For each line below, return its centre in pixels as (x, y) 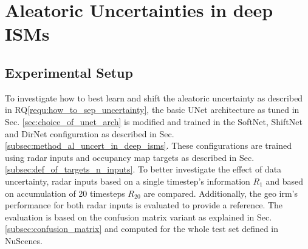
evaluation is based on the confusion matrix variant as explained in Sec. (139, 217)
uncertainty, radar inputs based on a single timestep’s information (128, 181)
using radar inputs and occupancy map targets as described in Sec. (130, 157)
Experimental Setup (69, 72)
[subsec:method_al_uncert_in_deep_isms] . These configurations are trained (148, 145)
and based (285, 181)
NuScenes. (24, 240)
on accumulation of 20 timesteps (65, 193)
